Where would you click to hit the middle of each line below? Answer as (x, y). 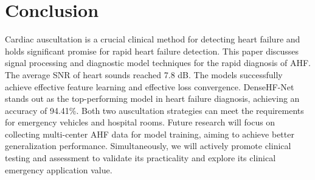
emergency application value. (59, 169)
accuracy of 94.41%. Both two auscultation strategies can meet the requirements (154, 110)
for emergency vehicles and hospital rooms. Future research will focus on (140, 122)
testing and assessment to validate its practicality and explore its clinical (140, 158)
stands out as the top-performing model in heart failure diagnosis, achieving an (152, 98)
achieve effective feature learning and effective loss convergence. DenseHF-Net (150, 86)
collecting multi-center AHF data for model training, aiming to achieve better (150, 134)
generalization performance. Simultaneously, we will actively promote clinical (148, 146)
